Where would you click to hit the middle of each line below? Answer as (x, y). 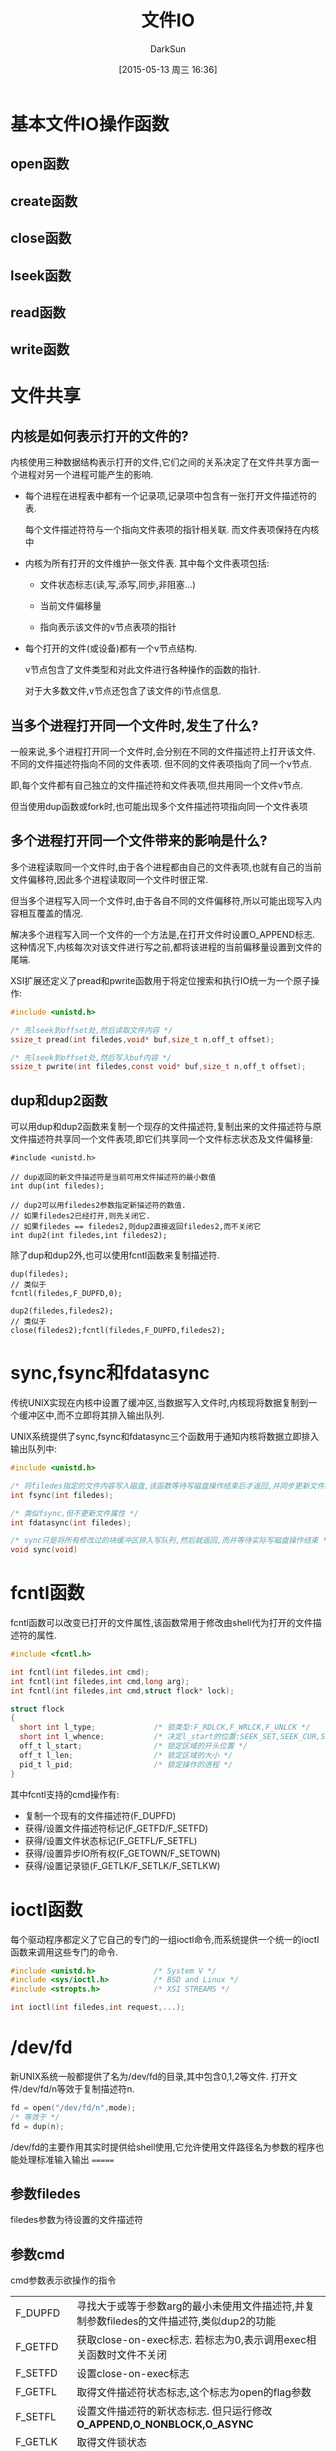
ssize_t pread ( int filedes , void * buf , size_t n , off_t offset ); (142, 1039)
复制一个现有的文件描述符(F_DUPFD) (100, 1815)
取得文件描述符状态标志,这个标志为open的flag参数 (194, 2393)
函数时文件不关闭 (126, 2355)
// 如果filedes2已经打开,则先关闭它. (80, 1216)
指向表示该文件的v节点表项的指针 (108, 627)
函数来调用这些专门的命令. (64, 1952)
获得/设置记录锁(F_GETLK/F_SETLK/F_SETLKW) (122, 1865)
